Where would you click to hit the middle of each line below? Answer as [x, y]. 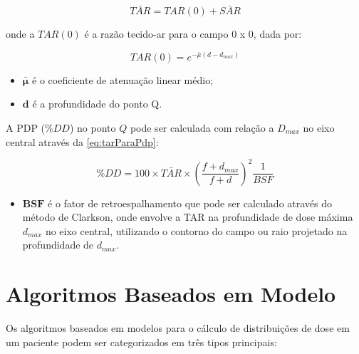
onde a [20, 34]
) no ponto [93, 128]
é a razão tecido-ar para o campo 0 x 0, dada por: [193, 34]
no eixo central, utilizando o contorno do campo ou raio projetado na [196, 230]
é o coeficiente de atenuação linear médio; [123, 79]
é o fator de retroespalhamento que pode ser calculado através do [190, 203]
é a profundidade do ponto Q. [97, 104]
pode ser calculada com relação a [202, 128]
